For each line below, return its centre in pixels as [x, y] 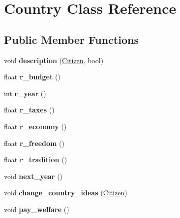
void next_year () [33, 176]
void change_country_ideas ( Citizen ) [66, 193]
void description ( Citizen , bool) [54, 60]
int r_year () [25, 93]
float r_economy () [35, 126]
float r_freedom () [34, 143]
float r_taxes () [29, 110]
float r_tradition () [36, 160]
